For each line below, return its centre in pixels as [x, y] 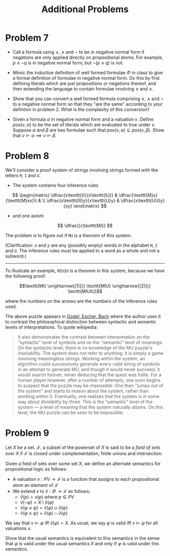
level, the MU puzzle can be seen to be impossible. [71, 412]
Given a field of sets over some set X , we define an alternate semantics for [83, 464]
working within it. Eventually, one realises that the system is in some [89, 396]
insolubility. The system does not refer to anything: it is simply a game [90, 353]
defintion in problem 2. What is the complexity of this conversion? [81, 109]
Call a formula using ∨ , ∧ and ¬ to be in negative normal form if [78, 52]
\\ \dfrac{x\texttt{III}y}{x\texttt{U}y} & [81, 200]
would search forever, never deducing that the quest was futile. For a [90, 375]
